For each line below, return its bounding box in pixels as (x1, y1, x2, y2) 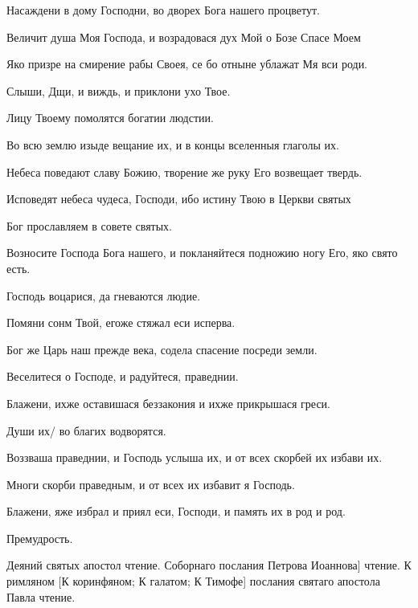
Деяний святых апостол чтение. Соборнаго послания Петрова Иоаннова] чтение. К (6, 557, 412, 573)
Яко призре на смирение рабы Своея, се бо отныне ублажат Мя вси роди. (6, 55, 368, 72)
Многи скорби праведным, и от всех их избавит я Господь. (6, 475, 295, 492)
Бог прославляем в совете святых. (6, 217, 173, 234)
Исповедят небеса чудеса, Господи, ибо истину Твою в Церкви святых (6, 190, 351, 207)
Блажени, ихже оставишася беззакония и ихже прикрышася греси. (6, 394, 330, 411)
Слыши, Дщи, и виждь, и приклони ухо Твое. (6, 82, 231, 99)
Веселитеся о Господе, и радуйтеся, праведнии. (6, 368, 239, 385)
